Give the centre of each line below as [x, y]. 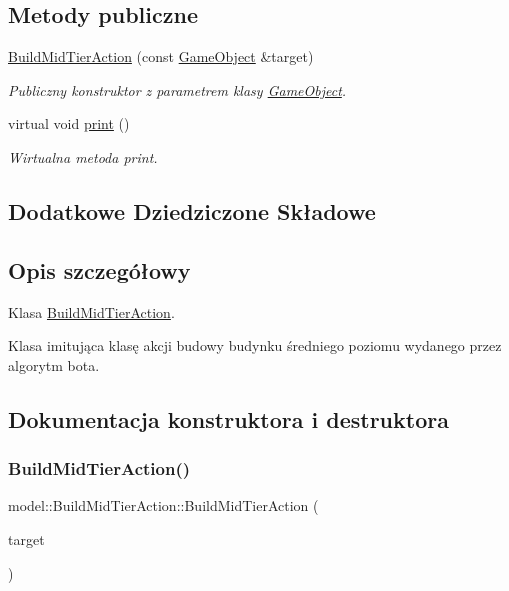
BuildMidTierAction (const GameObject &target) [161, 56]
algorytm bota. [54, 364]
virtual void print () [69, 123]
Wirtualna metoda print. [83, 156]
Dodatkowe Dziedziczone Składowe [192, 210]
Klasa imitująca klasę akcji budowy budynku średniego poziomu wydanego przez [255, 345]
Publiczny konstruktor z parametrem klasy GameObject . [177, 89]
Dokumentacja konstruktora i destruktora [228, 418]
